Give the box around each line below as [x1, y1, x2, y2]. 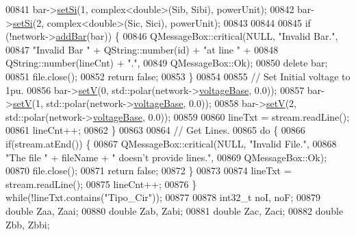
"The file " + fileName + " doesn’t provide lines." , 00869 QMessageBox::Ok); [5, 150, 327, 164]
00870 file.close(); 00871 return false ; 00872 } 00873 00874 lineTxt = [5, 163, 292, 178]
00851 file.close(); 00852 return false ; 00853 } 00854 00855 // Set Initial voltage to [5, 69, 351, 83]
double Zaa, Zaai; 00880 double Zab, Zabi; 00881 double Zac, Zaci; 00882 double [5, 203, 344, 217]
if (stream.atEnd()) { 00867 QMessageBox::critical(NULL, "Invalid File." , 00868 [5, 136, 337, 150]
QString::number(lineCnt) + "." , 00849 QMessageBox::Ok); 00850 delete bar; [5, 56, 328, 70]
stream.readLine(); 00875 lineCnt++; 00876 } [5, 176, 197, 191]
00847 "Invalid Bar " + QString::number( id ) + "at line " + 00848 [5, 42, 279, 56]
